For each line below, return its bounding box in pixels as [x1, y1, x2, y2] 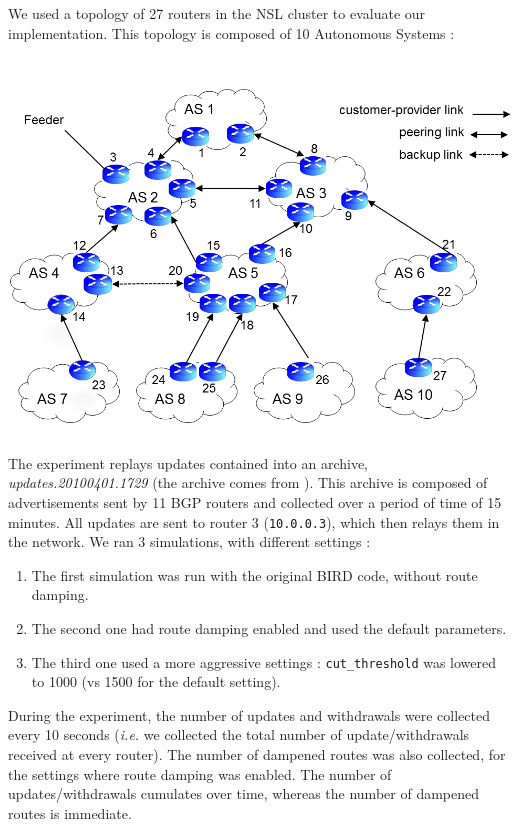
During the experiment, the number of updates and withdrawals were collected [8, 704, 490, 725]
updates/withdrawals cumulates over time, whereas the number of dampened [8, 783, 480, 804]
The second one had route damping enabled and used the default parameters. [31, 618, 507, 638]
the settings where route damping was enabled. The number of [8, 763, 392, 784]
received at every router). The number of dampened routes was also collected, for [8, 744, 506, 765]
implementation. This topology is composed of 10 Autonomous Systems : [8, 22, 455, 43]
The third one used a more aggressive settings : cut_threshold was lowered [31, 651, 497, 672]
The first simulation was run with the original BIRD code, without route [31, 564, 478, 585]
